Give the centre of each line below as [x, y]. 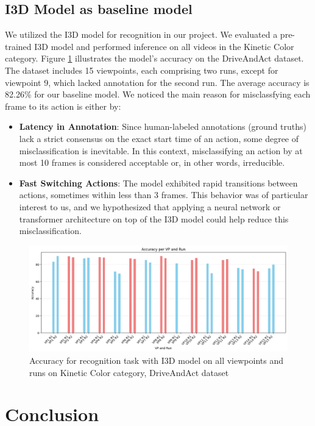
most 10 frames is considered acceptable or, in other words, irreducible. [152, 162]
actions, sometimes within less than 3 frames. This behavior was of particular [164, 195]
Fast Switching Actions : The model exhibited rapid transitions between [158, 183]
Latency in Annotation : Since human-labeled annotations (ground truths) [163, 126]
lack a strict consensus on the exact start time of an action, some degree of [159, 138]
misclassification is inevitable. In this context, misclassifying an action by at [161, 150]
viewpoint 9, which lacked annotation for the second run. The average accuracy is [157, 82]
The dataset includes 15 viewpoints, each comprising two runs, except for [142, 70]
